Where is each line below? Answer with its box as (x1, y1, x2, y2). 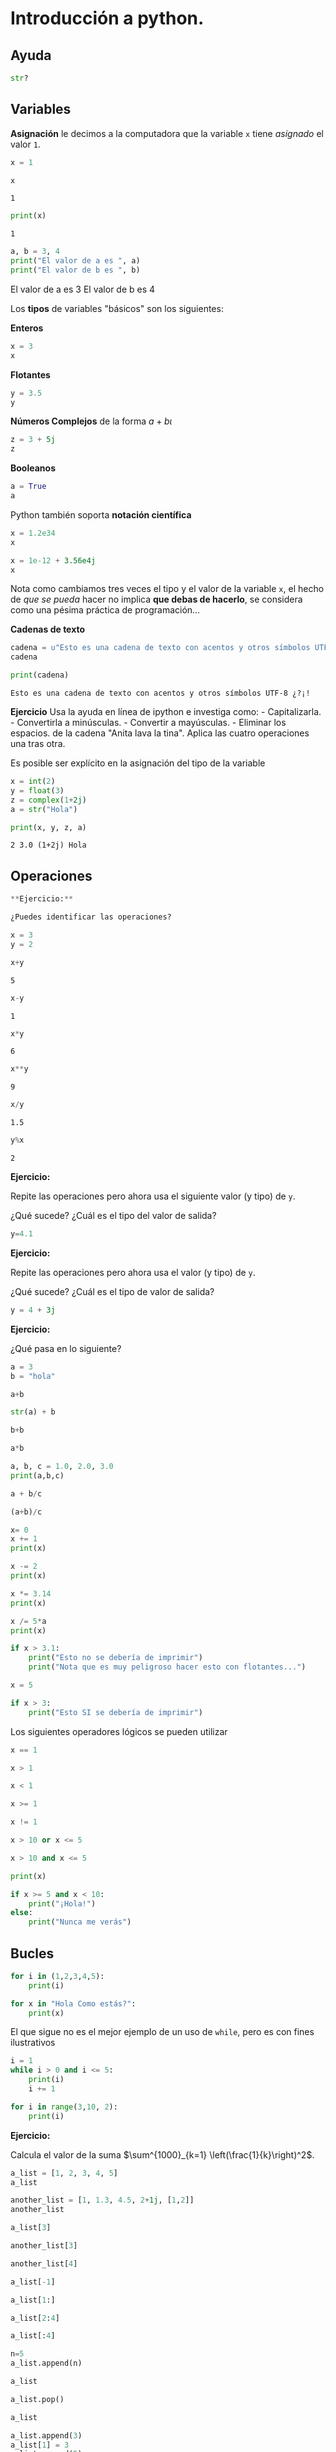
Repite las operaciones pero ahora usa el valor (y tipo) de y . (10, 1266, 256, 1278)
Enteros (10, 322, 44, 334)
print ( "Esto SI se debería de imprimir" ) (28, 1707, 203, 1717)
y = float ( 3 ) (10, 785, 65, 796)
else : (10, 1908, 33, 1918)
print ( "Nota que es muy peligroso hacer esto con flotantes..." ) (28, 1662, 307, 1672)
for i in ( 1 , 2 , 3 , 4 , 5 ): (10, 1971, 105, 1981)
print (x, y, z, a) (10, 822, 87, 832)
